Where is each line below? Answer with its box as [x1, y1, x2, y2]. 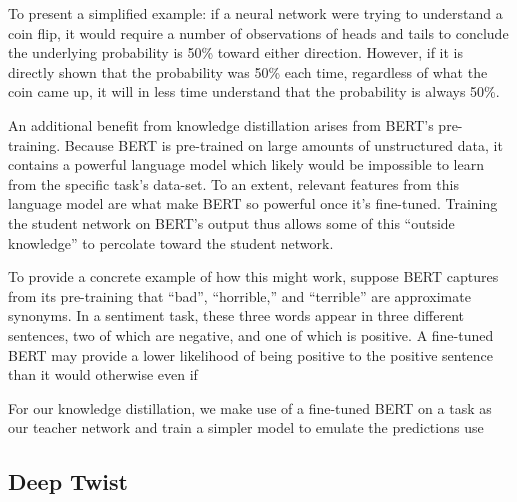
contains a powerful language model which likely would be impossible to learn [8, 154, 484, 175]
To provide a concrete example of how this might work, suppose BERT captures [8, 266, 499, 287]
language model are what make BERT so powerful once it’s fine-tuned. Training [8, 193, 498, 214]
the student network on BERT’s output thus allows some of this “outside [8, 212, 455, 233]
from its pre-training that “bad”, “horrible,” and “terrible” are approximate [8, 285, 471, 306]
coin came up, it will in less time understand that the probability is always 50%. [8, 81, 500, 102]
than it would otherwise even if [8, 364, 198, 385]
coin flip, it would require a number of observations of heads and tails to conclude [8, 22, 509, 43]
